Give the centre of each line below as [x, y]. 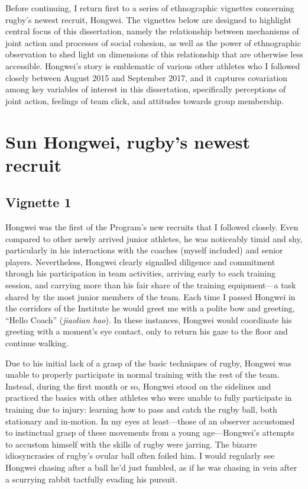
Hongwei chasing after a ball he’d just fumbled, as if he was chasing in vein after [151, 467]
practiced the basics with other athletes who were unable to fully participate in [149, 398]
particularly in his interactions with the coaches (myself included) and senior [144, 250]
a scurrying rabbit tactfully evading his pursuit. [92, 479]
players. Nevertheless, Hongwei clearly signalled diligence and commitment [140, 261]
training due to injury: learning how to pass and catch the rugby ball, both [141, 409]
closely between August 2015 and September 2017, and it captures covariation [147, 77]
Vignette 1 [38, 202]
